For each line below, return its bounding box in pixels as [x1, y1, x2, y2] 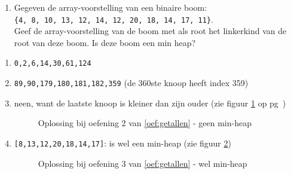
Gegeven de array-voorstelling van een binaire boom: [14, 1, 207, 13]
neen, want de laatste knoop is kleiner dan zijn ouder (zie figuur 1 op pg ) [14, 96, 286, 109]
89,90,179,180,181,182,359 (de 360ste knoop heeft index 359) [14, 77, 249, 89]
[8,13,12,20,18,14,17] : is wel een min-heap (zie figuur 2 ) [14, 136, 231, 149]
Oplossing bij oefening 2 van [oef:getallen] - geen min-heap [38, 117, 252, 129]
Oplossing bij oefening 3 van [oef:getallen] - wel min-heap [38, 157, 247, 169]
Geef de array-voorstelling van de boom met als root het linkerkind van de [14, 25, 287, 37]
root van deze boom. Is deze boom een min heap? [14, 36, 196, 48]
